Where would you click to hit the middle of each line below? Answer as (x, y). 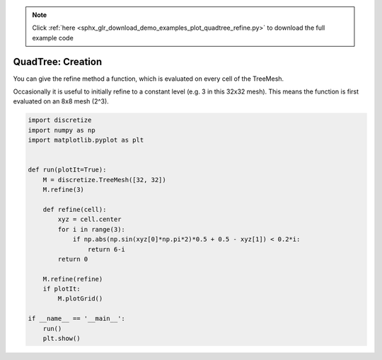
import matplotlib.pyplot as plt (86, 140)
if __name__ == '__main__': (76, 319)
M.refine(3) (64, 190)
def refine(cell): (75, 209)
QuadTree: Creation (58, 61)
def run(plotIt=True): (67, 170)
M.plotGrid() (80, 299)
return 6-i (106, 249)
